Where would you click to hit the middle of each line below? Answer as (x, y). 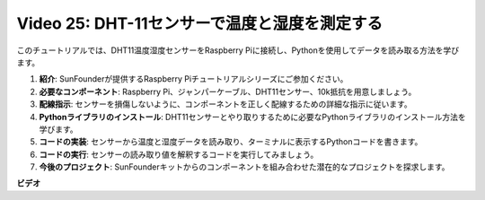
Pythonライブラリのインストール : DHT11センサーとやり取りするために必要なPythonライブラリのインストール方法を (252, 117)
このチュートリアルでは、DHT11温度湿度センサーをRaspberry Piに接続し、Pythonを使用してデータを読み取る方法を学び (238, 50)
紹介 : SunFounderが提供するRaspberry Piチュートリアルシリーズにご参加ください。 (194, 79)
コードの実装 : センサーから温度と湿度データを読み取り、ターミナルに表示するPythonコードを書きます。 (231, 142)
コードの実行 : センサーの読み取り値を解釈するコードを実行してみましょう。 (179, 154)
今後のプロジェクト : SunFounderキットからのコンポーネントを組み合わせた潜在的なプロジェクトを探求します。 (244, 167)
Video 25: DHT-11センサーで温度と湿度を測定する (200, 23)
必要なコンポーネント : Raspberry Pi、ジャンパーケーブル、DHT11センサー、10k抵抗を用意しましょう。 (228, 91)
